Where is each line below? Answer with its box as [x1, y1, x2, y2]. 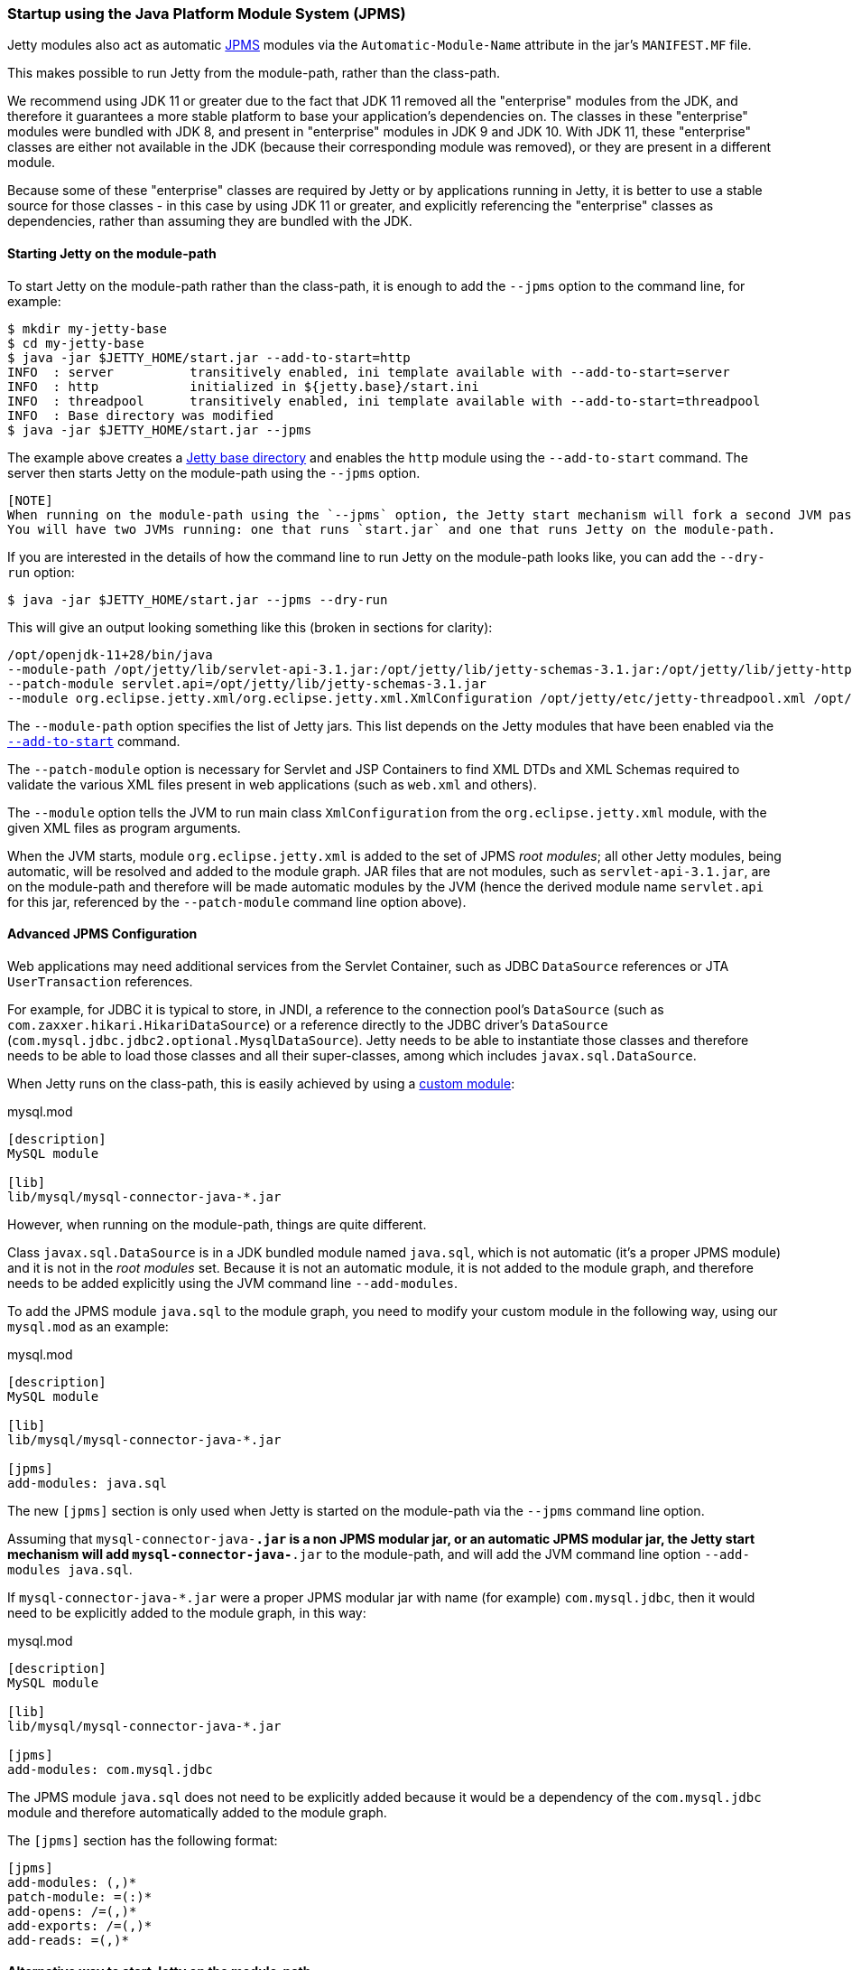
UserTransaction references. [7, 973, 193, 989]
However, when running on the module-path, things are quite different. [7, 1216, 427, 1232]
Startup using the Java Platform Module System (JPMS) [7, 5, 406, 23]
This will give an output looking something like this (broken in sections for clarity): [7, 619, 493, 635]
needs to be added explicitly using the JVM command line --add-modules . [7, 1274, 458, 1291]
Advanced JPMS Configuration [7, 926, 198, 942]
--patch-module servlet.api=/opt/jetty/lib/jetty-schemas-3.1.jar [7, 676, 487, 691]
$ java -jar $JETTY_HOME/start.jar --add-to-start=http [7, 350, 411, 365]
